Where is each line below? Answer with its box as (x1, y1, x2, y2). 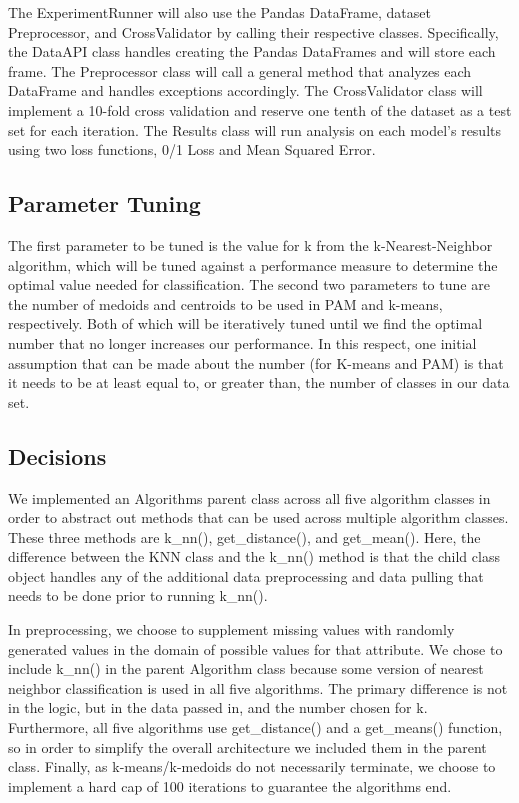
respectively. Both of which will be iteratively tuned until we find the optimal (8, 313, 483, 334)
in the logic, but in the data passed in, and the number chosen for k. (8, 697, 428, 718)
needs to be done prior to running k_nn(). (8, 585, 268, 606)
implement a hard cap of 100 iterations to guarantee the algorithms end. (8, 775, 452, 796)
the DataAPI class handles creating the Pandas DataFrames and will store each (8, 41, 496, 62)
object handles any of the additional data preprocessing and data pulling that (8, 565, 484, 586)
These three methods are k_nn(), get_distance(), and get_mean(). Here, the (8, 526, 481, 547)
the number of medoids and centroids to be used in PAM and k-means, (8, 293, 443, 314)
